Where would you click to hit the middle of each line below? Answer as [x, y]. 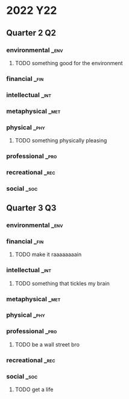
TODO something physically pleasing [61, 140]
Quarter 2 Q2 [31, 33]
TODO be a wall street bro [47, 344]
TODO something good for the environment [69, 63]
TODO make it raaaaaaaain [48, 255]
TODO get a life [34, 389]
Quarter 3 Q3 [31, 208]
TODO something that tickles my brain [62, 283]
